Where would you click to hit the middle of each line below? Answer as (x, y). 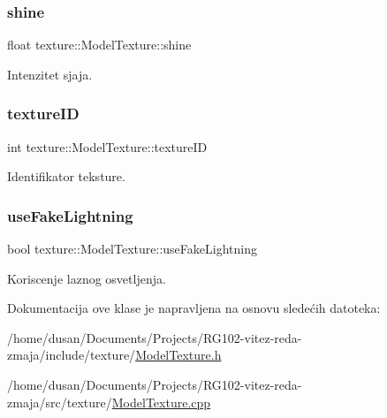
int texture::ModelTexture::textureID (107, 146)
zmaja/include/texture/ (72, 355)
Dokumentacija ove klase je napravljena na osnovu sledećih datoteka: (194, 308)
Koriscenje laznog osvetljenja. (87, 278)
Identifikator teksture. (66, 176)
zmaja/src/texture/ (60, 402)
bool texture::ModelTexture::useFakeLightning (132, 249)
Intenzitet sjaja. (50, 74)
